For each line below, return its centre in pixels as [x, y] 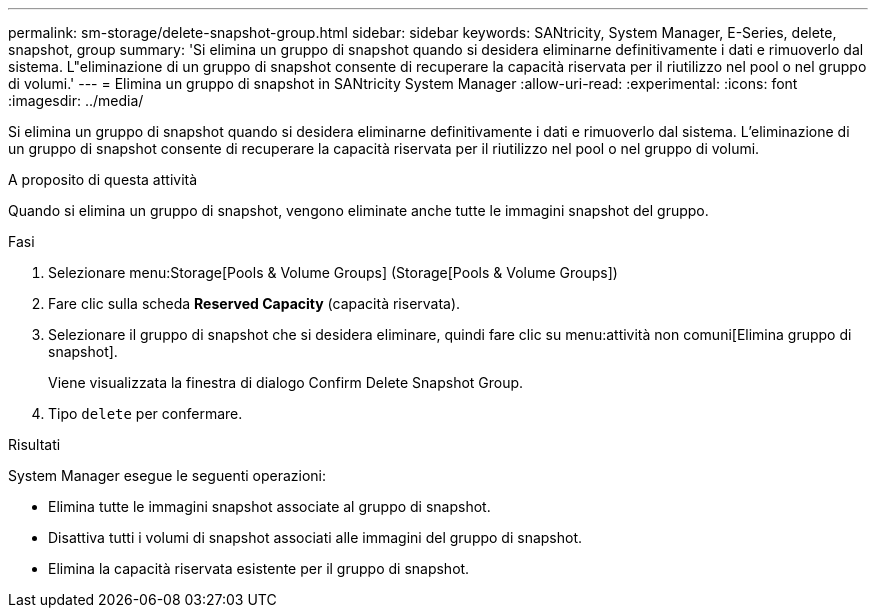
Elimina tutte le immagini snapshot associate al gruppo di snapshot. [269, 506]
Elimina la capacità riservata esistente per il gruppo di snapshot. [259, 568]
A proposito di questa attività [103, 179]
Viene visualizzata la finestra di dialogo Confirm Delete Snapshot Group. [286, 382]
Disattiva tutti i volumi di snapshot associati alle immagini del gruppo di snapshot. [315, 537]
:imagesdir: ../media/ [76, 100]
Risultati [34, 444]
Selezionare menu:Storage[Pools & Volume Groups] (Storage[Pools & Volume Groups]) [333, 272]
